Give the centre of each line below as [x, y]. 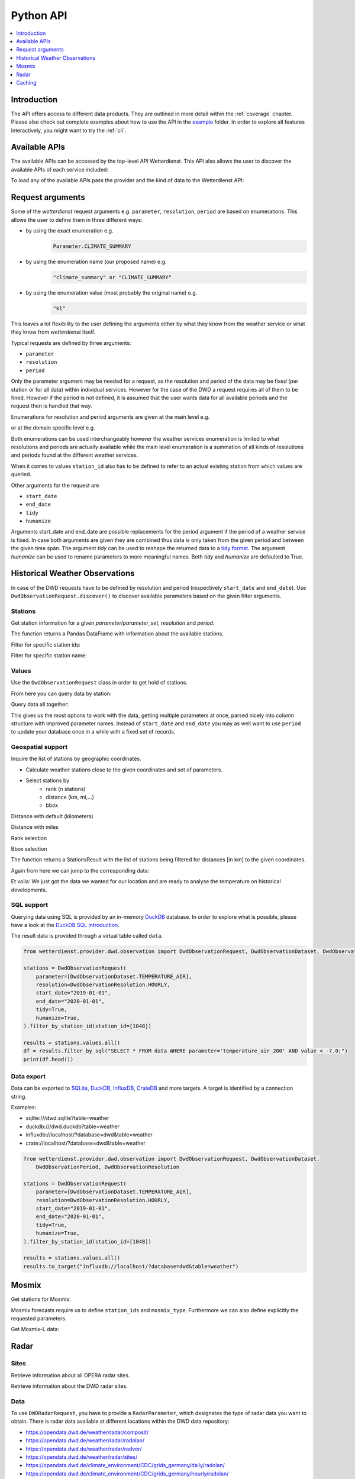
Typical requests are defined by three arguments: [71, 343]
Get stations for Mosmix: [41, 1299]
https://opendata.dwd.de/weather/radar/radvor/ [84, 1449]
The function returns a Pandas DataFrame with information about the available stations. [117, 634]
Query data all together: [40, 705]
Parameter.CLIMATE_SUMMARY [92, 246]
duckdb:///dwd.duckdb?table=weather [72, 1126]
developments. [29, 890]
